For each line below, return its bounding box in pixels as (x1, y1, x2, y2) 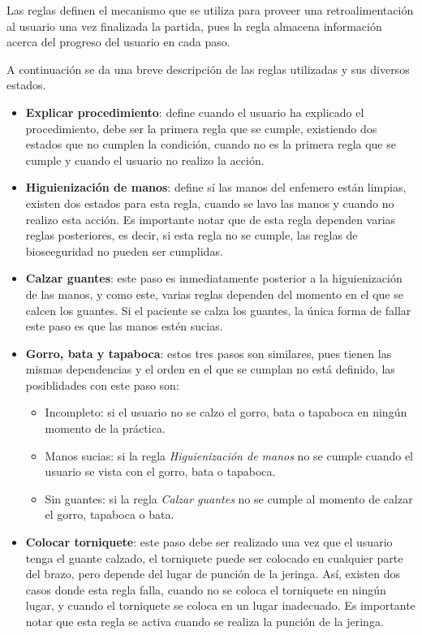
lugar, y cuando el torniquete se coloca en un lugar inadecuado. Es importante (25, 597, 416, 614)
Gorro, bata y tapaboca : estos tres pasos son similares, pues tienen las (25, 344, 392, 361)
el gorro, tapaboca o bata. (45, 506, 174, 523)
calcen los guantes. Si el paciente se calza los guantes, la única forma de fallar (25, 301, 411, 318)
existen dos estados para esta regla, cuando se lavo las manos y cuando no (25, 194, 394, 211)
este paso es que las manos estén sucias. (25, 317, 223, 335)
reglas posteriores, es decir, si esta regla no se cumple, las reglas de (25, 227, 358, 244)
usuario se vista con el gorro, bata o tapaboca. (45, 463, 276, 480)
